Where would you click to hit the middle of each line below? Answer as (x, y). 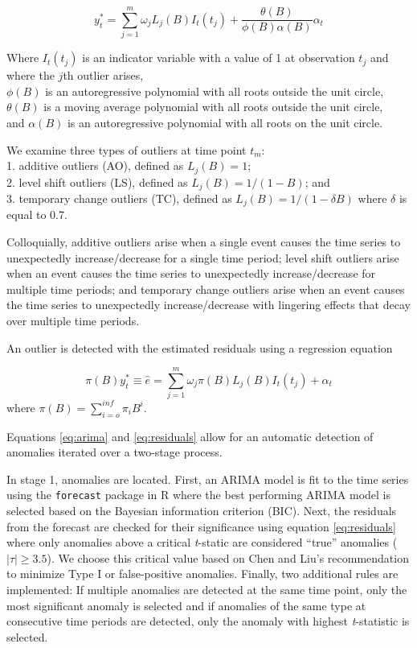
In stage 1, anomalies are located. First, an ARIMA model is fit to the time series (208, 479)
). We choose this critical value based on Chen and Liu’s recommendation (228, 557)
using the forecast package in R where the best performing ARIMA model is (198, 495)
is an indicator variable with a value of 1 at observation (219, 58)
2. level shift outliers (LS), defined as (97, 182)
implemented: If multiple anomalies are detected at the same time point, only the (207, 590)
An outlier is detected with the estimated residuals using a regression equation (200, 347)
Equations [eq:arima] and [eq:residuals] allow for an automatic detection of (190, 436)
